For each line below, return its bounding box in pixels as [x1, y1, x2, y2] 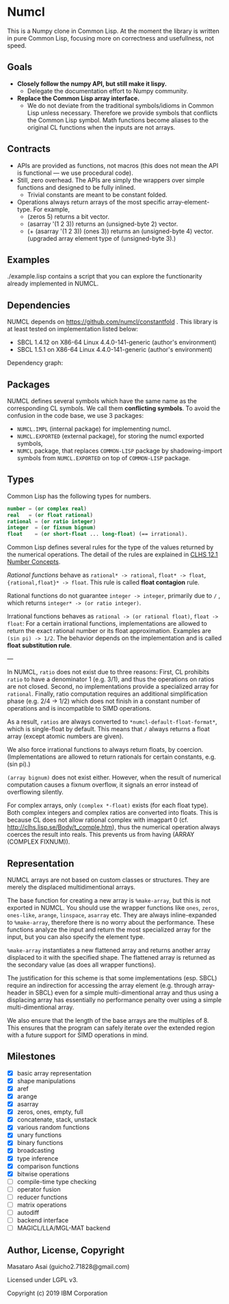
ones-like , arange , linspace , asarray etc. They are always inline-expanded [7, 911, 217, 919]
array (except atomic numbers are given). [7, 732, 124, 741]
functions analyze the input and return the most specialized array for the [7, 925, 211, 934]
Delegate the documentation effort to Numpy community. [27, 86, 189, 95]
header [7, 988, 27, 997]
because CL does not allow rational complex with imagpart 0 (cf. [7, 816, 189, 824]
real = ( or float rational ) [7, 512, 94, 519]
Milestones [7, 1051, 56, 1063]
